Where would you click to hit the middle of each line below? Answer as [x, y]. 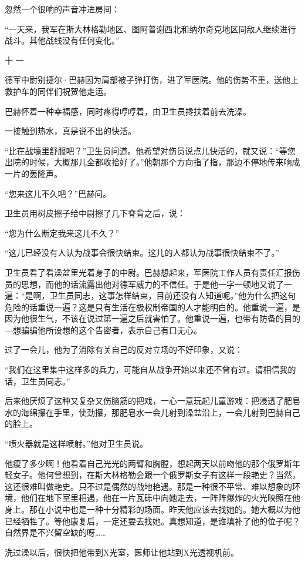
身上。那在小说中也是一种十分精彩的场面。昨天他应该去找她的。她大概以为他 [152, 509]
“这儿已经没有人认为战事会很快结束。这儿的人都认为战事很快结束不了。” [142, 252]
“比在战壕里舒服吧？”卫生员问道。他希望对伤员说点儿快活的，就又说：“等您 [150, 150]
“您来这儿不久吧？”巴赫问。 [58, 193]
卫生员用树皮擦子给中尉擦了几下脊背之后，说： [95, 213]
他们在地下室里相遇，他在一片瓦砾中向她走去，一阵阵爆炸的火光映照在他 [160, 498]
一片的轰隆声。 [33, 173]
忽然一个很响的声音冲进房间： [62, 9]
